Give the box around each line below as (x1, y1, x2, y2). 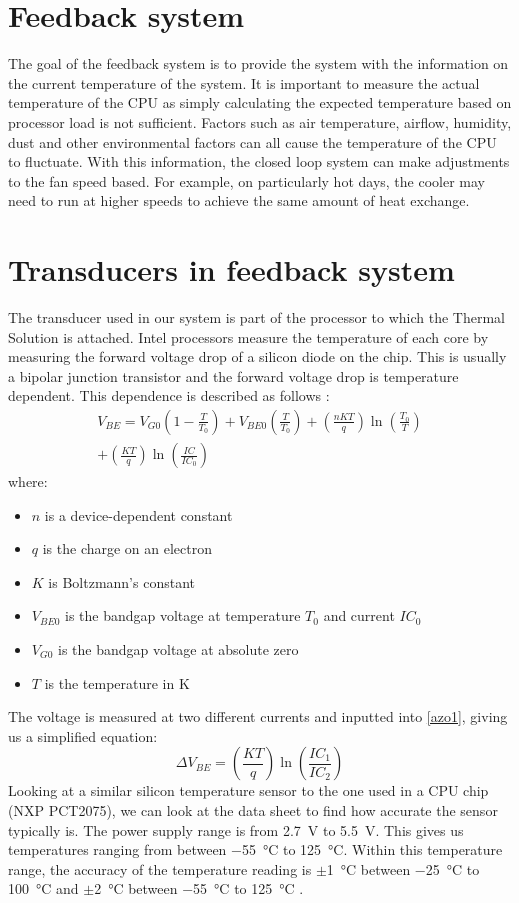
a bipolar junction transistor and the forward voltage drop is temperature (8, 365, 459, 386)
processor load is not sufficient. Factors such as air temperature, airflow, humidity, (8, 111, 512, 132)
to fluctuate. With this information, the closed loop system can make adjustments (8, 151, 510, 172)
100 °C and (8, 878, 79, 899)
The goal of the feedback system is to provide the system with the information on (8, 53, 509, 74)
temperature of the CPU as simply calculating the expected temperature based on (8, 92, 512, 113)
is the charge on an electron (42, 538, 213, 559)
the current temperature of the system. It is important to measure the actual (8, 72, 480, 93)
